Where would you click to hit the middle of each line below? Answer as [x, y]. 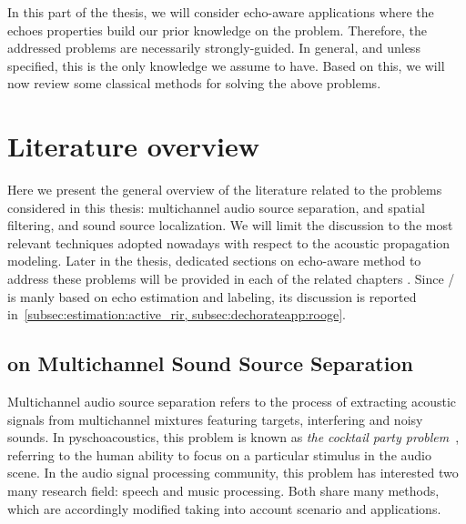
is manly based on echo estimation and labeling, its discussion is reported [212, 296]
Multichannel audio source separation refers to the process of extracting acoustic [232, 402]
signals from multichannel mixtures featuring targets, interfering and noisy [215, 419]
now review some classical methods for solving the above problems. [194, 83]
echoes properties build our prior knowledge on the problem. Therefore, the [217, 30]
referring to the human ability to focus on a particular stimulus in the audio [219, 454]
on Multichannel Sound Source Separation [210, 363]
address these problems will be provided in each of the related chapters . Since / [231, 279]
